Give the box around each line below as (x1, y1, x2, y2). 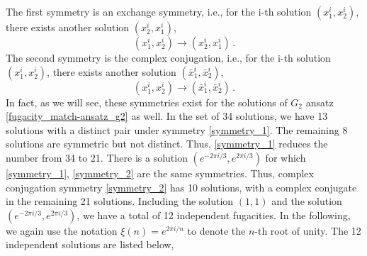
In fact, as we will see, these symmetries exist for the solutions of (6, 94, 288, 109)
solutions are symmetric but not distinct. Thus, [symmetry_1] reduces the (6, 136, 328, 151)
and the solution (271, 194, 342, 208)
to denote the (187, 223, 246, 238)
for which (265, 150, 306, 165)
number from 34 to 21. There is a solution (6, 150, 188, 165)
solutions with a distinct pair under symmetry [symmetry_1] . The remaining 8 (6, 122, 348, 137)
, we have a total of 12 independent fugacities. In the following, (77, 207, 351, 222)
